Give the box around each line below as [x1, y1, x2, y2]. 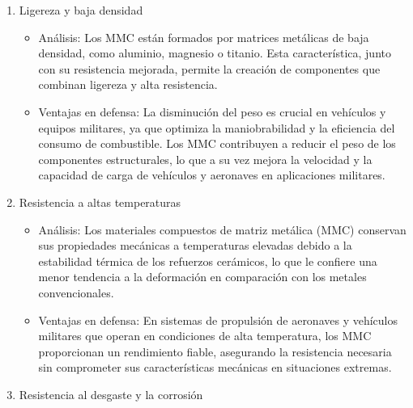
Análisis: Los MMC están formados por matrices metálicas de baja [38, 28, 369, 45]
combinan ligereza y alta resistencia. [38, 76, 218, 93]
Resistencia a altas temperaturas [19, 193, 181, 210]
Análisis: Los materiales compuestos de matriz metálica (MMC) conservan [38, 221, 407, 238]
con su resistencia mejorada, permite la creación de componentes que [38, 60, 381, 77]
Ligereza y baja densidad [19, 2, 143, 18]
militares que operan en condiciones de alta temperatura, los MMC [38, 327, 372, 344]
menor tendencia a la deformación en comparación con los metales [38, 268, 367, 285]
